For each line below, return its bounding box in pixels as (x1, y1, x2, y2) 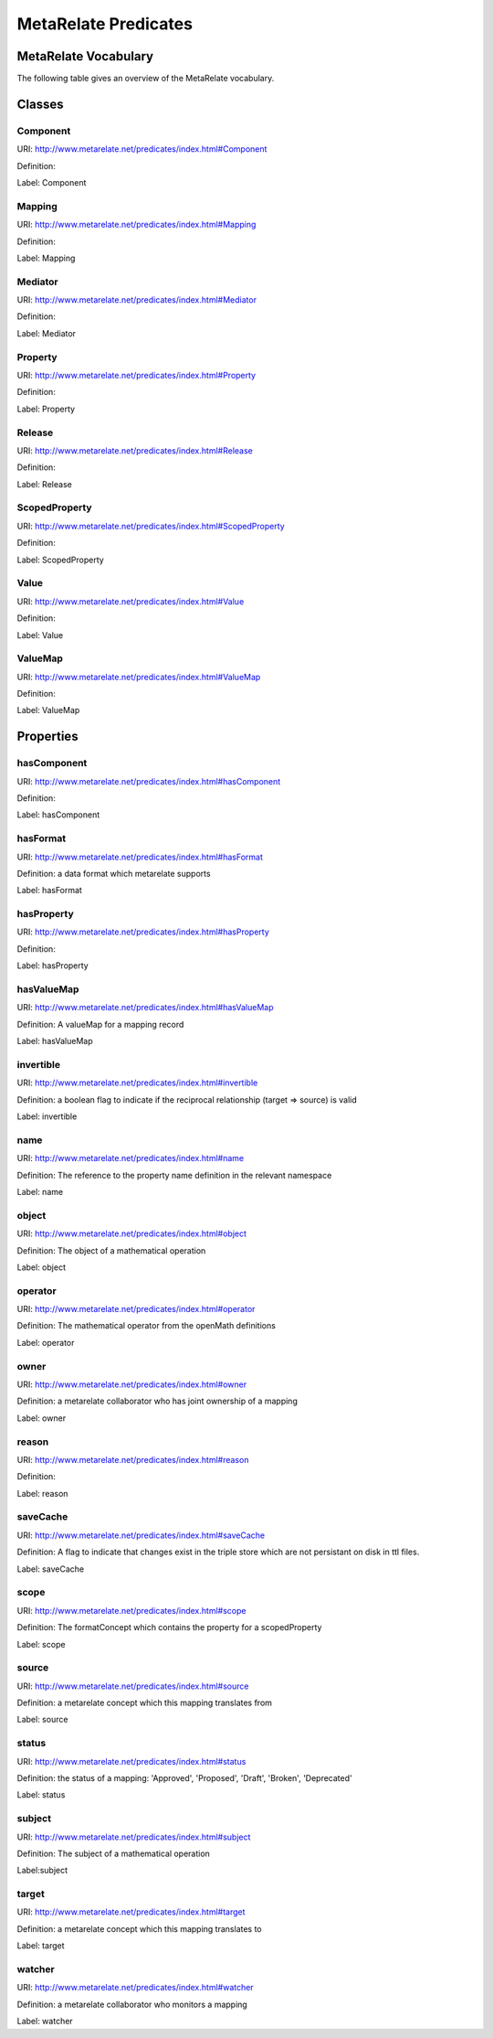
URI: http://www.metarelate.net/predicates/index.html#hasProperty (16, 926, 269, 937)
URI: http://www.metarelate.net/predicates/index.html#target (16, 1906, 246, 1917)
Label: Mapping (16, 252, 76, 263)
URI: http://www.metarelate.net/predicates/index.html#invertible (16, 1077, 258, 1088)
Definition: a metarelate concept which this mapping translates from (16, 1697, 273, 1709)
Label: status (16, 1789, 66, 1800)
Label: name (16, 1187, 64, 1197)
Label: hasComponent (16, 809, 100, 820)
